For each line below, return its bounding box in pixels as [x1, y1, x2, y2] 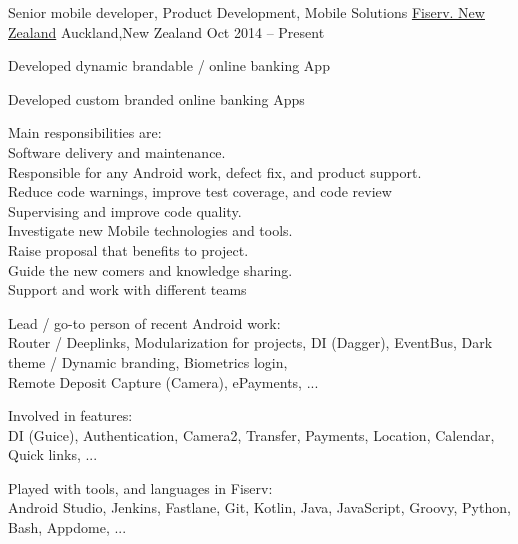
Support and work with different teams [8, 279, 247, 300]
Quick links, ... [8, 444, 98, 465]
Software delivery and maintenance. [8, 141, 226, 162]
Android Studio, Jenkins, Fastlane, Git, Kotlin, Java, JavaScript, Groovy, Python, [8, 497, 511, 518]
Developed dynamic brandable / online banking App [8, 55, 330, 76]
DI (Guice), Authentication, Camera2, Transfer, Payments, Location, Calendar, [8, 424, 495, 445]
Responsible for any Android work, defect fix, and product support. [8, 161, 422, 182]
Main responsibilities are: [8, 122, 162, 143]
